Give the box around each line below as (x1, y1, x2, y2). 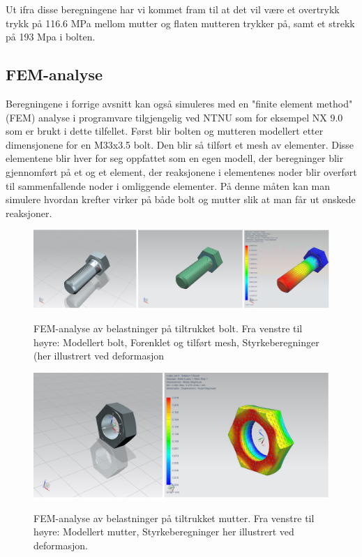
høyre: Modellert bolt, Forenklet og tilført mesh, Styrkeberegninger (33, 334, 319, 349)
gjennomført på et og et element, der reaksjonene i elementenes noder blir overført (6, 164, 357, 179)
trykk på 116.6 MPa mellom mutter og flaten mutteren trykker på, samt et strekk (6, 15, 355, 30)
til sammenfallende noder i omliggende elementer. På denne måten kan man (6, 178, 331, 193)
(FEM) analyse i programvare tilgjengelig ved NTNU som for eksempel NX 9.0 (6, 110, 343, 124)
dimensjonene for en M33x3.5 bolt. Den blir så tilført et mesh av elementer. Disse (6, 137, 354, 151)
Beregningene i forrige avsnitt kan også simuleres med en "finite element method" (6, 96, 353, 110)
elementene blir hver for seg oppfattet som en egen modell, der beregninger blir (6, 151, 344, 165)
